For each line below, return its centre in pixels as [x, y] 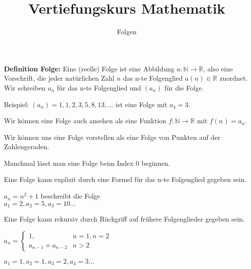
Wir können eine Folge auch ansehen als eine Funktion [85, 121]
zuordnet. [233, 78]
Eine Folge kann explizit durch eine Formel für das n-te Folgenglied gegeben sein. [125, 179]
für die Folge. [184, 87]
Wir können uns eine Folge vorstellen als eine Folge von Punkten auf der [112, 137]
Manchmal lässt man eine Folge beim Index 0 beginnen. [87, 163]
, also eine [218, 68]
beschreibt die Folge [70, 196]
